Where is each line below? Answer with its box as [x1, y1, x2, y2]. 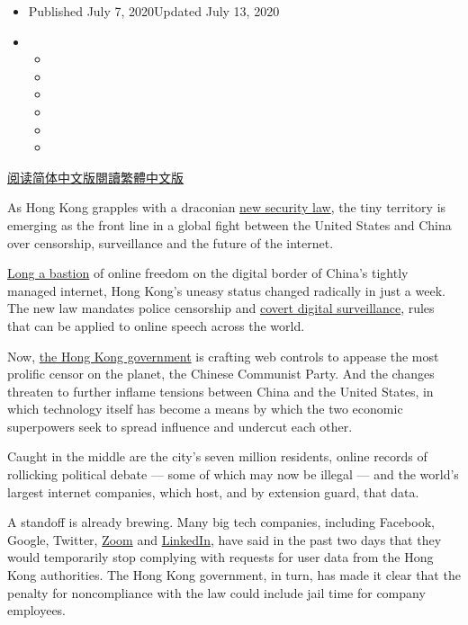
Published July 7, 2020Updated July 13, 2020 [28, 2, 280, 20]
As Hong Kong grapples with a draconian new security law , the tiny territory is [7, 198, 446, 217]
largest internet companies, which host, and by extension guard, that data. [7, 482, 419, 501]
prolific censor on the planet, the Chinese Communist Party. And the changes [7, 364, 435, 383]
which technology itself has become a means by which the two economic [7, 399, 403, 418]
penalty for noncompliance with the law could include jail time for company [7, 583, 426, 602]
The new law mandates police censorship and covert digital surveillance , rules [7, 299, 435, 317]
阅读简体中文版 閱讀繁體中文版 [7, 167, 184, 186]
